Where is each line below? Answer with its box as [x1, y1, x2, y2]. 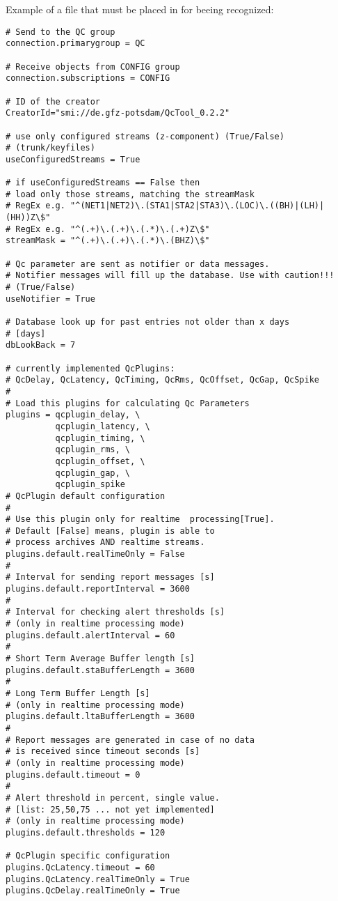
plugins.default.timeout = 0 [6, 769, 140, 780]
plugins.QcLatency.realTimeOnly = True [6, 874, 190, 884]
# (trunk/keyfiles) [6, 143, 95, 153]
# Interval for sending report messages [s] [6, 572, 215, 583]
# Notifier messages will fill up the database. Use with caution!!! [6, 270, 335, 281]
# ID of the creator [6, 96, 101, 107]
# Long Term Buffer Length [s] [6, 688, 150, 698]
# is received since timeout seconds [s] [6, 746, 200, 757]
